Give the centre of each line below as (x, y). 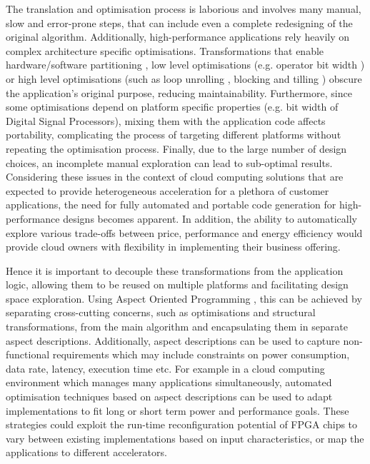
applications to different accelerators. (86, 452)
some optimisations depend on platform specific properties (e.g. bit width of (172, 107)
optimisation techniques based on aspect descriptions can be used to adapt (169, 397)
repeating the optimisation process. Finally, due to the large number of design (176, 148)
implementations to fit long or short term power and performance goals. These (177, 410)
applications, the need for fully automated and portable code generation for (171, 205)
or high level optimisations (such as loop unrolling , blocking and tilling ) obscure (184, 78)
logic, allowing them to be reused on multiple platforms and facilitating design (177, 284)
